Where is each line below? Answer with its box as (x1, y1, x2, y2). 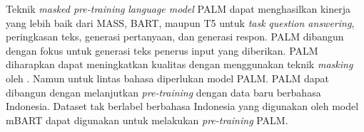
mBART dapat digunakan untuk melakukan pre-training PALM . (6, 112, 288, 127)
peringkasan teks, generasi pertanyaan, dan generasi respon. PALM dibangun (6, 29, 344, 44)
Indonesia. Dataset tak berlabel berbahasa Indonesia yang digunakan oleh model (6, 99, 359, 114)
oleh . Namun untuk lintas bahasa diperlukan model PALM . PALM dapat (6, 70, 329, 85)
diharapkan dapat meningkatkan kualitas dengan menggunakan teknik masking (6, 57, 353, 72)
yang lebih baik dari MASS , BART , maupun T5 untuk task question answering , (6, 15, 355, 30)
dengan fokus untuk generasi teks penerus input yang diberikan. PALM (6, 43, 318, 57)
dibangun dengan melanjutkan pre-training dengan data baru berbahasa (6, 84, 321, 99)
